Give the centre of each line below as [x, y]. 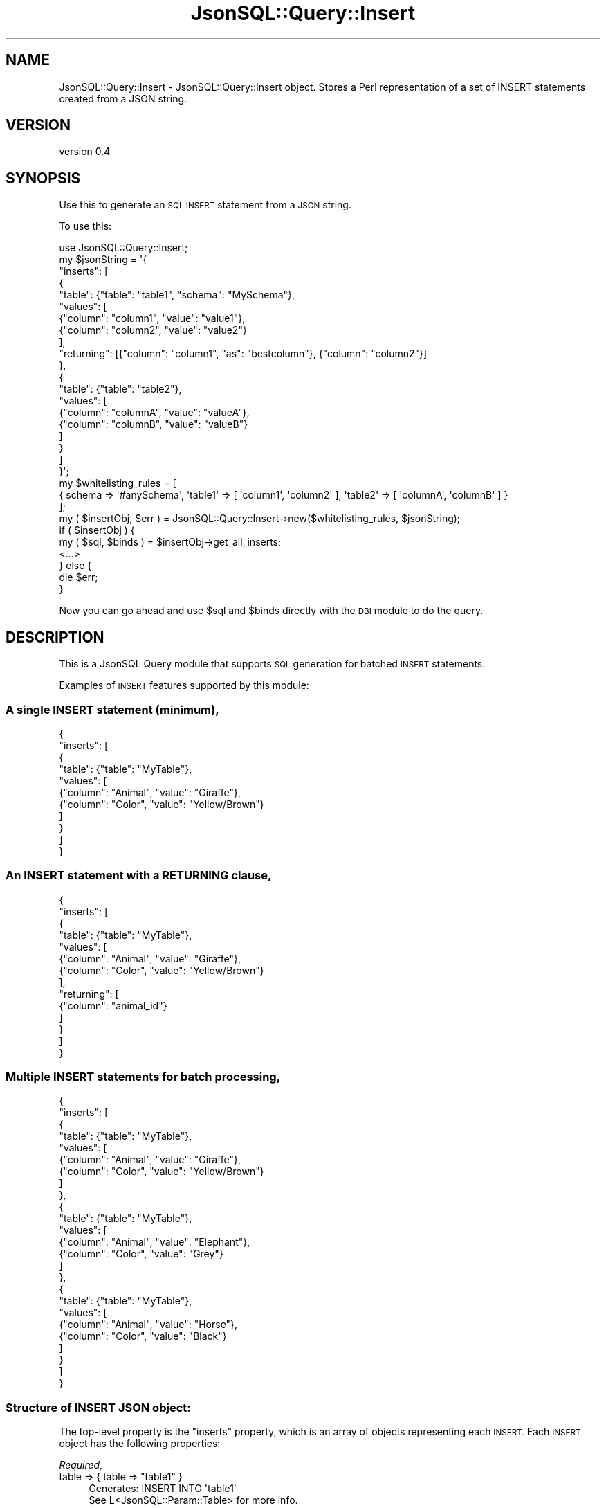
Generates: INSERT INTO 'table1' [163, 1489]
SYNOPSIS [43, 178]
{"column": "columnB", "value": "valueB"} [154, 424]
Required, [81, 1465]
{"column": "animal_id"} [113, 1005]
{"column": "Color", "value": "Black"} [143, 1336]
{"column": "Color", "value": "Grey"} [141, 1254]
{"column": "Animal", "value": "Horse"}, [148, 1325]
